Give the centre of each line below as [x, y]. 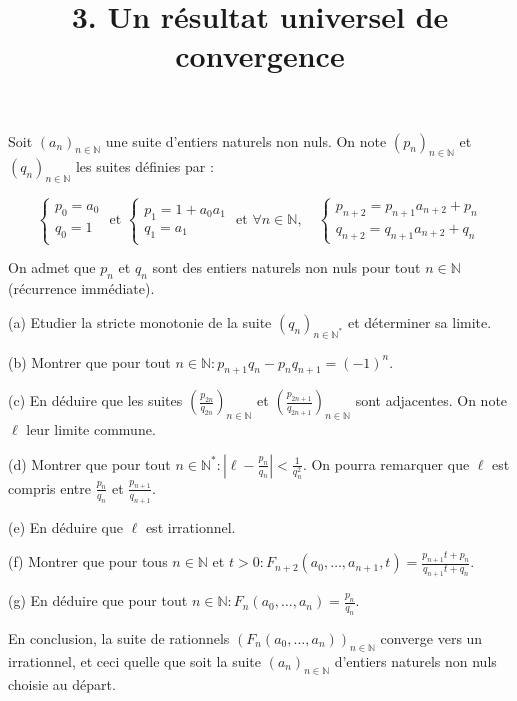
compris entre [49, 487]
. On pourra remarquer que [386, 463]
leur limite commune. [91, 429]
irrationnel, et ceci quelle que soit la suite [134, 660]
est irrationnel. [190, 526]
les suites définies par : [144, 166]
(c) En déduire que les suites [95, 400]
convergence [260, 55]
